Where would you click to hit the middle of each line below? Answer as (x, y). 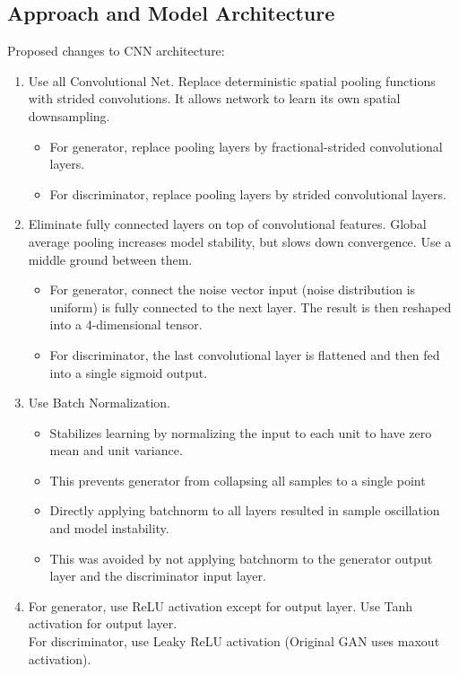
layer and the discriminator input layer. (158, 576)
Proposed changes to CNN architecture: (116, 51)
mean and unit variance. (116, 450)
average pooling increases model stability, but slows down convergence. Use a (240, 241)
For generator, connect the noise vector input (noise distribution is (233, 289)
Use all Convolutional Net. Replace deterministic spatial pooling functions (232, 80)
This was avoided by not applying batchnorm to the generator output (241, 558)
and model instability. (109, 528)
